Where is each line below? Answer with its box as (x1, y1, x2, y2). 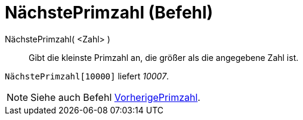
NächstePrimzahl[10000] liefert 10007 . (5, 70, 169, 81)
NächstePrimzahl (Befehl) (5, 2, 214, 23)
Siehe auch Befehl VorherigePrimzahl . (30, 91, 200, 103)
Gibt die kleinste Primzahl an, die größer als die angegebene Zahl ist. (29, 52, 299, 63)
